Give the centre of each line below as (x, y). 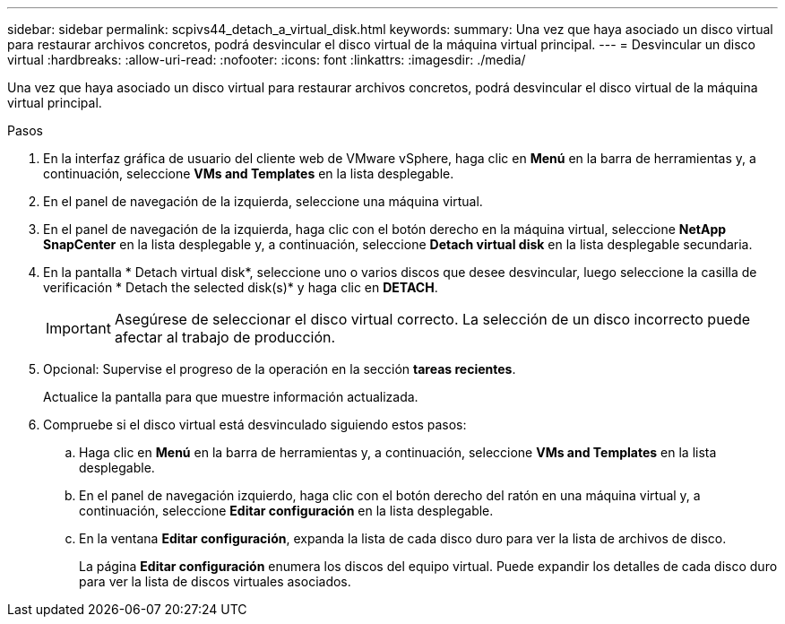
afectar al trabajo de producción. (225, 337)
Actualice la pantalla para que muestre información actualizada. (231, 397)
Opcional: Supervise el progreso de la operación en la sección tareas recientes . (280, 369)
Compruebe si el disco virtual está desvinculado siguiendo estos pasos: (255, 425)
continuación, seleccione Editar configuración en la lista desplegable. (286, 511)
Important (78, 328)
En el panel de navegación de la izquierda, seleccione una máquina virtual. (263, 201)
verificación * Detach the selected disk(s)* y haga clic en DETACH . (241, 287)
